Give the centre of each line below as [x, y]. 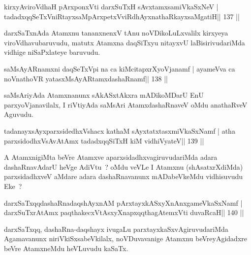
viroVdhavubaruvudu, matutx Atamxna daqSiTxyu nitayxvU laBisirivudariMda [125, 42]
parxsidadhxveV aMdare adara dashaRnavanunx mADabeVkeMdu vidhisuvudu [124, 176]
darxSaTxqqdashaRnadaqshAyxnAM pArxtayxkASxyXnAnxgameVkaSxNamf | [123, 202]
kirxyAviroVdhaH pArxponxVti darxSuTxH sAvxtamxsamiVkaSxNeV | [111, 6]
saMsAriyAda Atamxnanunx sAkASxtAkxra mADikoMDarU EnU [104, 95]
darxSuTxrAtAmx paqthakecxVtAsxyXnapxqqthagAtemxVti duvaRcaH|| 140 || [124, 212]
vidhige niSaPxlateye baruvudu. [52, 52]
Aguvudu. [19, 114]
